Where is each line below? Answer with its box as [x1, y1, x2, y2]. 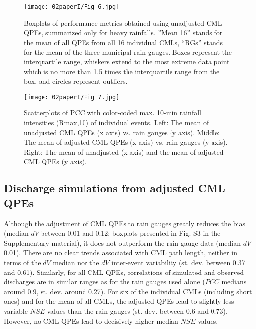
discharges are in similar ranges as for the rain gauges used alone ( [4, 276, 205, 287]
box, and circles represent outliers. [24, 76, 128, 86]
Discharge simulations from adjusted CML [4, 180, 225, 196]
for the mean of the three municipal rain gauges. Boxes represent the [24, 47, 232, 57]
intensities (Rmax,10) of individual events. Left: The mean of [24, 117, 209, 128]
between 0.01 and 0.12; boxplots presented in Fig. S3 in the [41, 228, 221, 238]
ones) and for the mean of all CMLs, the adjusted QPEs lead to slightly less [4, 296, 234, 306]
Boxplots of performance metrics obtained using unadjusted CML [24, 17, 222, 28]
